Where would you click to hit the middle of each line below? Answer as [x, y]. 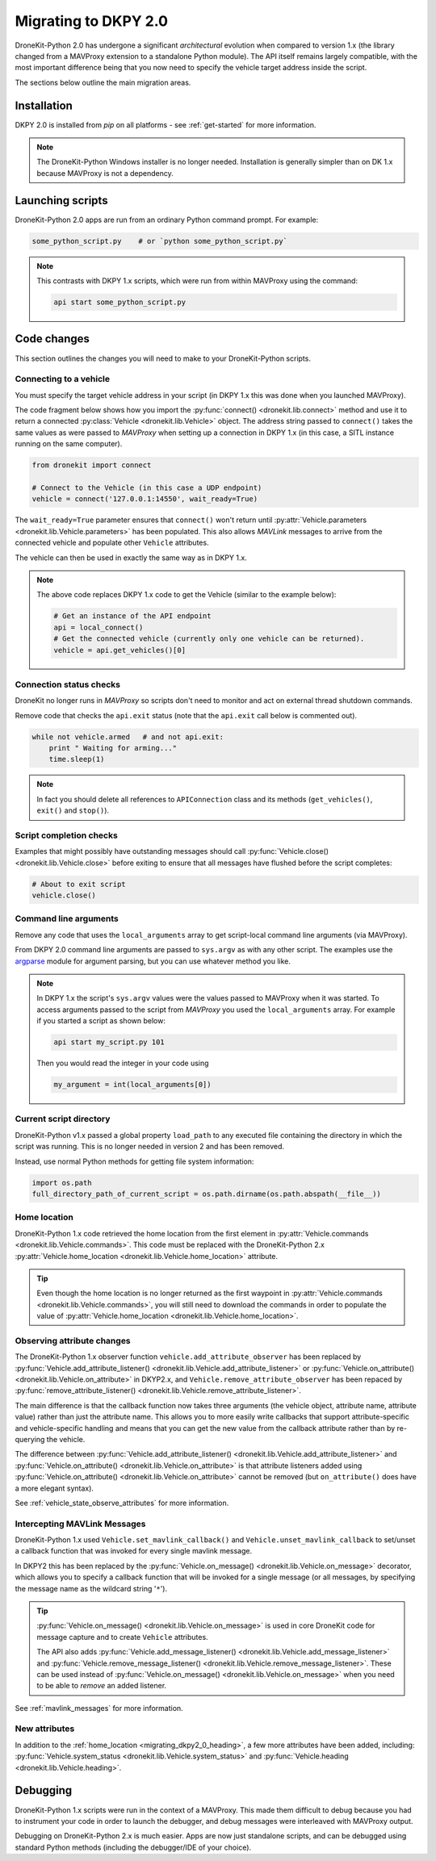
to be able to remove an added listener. [102, 1686]
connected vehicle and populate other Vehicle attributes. [112, 543]
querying [30, 1439]
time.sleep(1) [77, 759]
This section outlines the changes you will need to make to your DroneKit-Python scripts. [163, 358]
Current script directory [63, 1119]
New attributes [45, 1729]
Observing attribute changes [73, 1340]
